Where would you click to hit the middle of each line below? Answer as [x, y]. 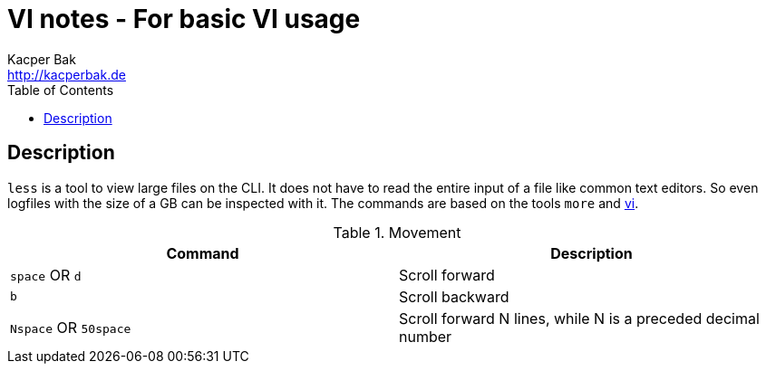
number [426, 336]
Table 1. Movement [397, 232]
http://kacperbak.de [67, 74]
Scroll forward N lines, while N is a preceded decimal [579, 318]
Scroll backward [454, 296]
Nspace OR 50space [71, 327]
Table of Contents [61, 90]
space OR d [46, 275]
